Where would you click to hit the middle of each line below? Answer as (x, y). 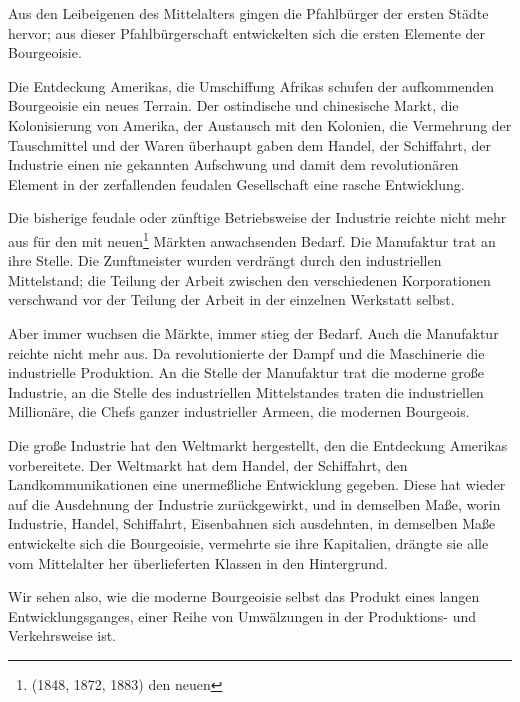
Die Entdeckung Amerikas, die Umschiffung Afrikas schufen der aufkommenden (251, 85)
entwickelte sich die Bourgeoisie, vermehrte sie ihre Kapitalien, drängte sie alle (248, 542)
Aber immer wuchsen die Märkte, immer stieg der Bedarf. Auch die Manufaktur (253, 332)
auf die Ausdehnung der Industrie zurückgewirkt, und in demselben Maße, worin (254, 503)
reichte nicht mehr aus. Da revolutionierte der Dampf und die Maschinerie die (246, 352)
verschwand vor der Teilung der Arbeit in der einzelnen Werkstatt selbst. (231, 299)
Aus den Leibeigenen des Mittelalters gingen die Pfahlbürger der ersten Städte (248, 13)
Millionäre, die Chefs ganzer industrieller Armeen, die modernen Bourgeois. (239, 411)
